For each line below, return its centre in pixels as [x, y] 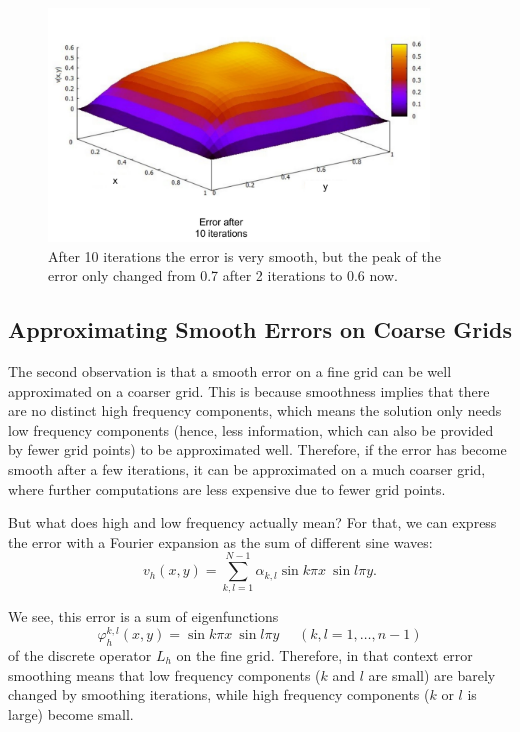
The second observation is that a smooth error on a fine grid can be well [230, 371]
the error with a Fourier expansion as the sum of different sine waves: [220, 541]
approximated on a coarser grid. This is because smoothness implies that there [249, 390]
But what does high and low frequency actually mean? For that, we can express [252, 522]
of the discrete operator [80, 654]
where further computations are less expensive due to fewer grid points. [227, 488]
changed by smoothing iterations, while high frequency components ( [219, 694]
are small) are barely [432, 674]
